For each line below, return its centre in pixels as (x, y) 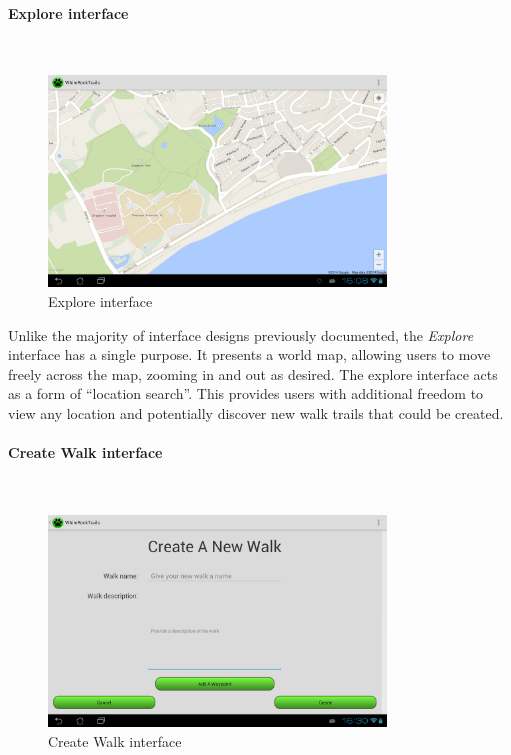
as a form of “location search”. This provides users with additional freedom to (246, 393)
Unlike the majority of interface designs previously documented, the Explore (241, 334)
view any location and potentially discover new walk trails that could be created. (256, 412)
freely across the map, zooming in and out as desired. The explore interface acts (253, 373)
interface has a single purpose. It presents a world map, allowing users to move (249, 354)
